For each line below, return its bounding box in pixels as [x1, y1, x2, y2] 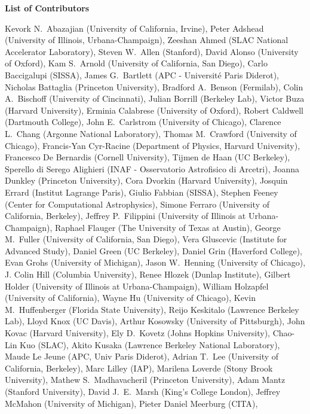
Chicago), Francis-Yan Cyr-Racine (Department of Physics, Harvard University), [5, 139, 300, 151]
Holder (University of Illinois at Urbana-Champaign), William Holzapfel [5, 279, 269, 292]
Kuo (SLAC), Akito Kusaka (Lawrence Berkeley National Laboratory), [20, 338, 280, 351]
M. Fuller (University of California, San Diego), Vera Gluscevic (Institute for [5, 233, 287, 245]
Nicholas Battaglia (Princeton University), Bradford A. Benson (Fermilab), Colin [5, 80, 303, 93]
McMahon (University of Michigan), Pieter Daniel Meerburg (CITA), [5, 397, 258, 409]
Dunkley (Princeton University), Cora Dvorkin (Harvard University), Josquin [5, 174, 288, 187]
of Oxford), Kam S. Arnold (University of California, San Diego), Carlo [5, 57, 268, 69]
